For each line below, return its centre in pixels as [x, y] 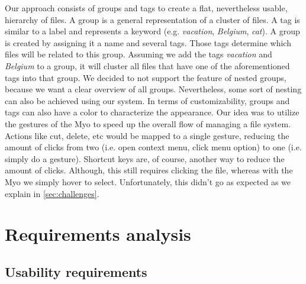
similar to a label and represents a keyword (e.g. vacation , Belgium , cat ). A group [152, 31]
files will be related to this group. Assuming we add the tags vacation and [138, 54]
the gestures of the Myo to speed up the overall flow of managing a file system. [148, 123]
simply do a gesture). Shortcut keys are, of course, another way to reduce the [145, 158]
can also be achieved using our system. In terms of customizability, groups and [147, 100]
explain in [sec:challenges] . [52, 193]
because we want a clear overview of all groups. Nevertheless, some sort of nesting [153, 89]
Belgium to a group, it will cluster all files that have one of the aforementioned [147, 65]
